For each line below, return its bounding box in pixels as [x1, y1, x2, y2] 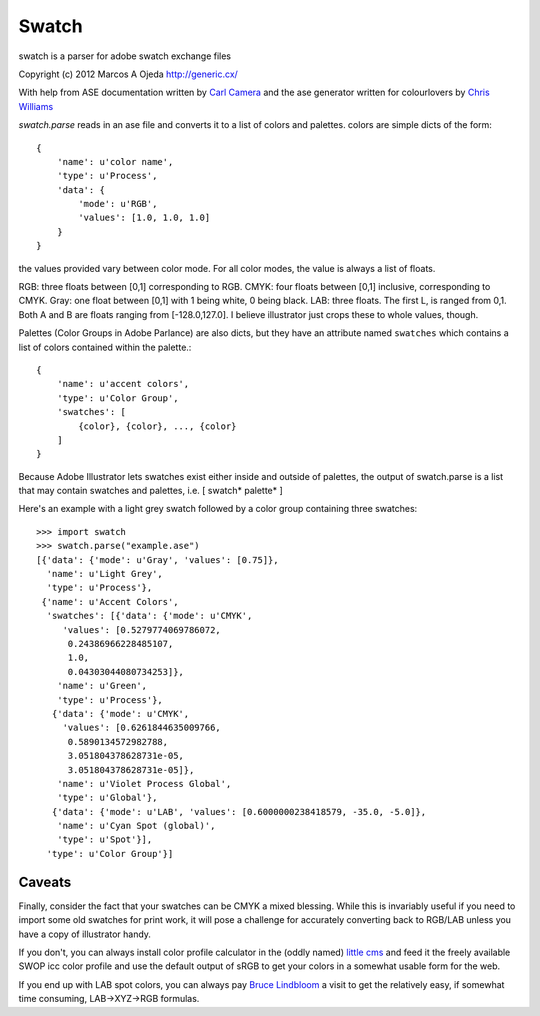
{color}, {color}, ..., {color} [78, 420, 237, 432]
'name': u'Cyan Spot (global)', [56, 820, 216, 832]
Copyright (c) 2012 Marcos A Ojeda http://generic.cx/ [18, 68, 239, 80]
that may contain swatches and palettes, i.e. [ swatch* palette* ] [18, 485, 284, 497]
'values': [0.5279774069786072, [62, 624, 222, 635]
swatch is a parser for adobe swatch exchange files [18, 50, 232, 62]
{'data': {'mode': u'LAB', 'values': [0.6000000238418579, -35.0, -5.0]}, [51, 806, 427, 817]
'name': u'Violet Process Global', [56, 778, 232, 789]
